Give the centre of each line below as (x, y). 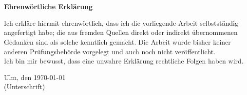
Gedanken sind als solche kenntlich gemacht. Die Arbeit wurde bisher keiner (117, 41)
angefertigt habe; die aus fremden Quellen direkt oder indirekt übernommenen (121, 32)
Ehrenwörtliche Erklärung (48, 7)
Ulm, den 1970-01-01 (35, 77)
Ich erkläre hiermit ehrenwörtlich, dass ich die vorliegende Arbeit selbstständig (121, 23)
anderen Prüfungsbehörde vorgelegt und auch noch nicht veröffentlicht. (110, 51)
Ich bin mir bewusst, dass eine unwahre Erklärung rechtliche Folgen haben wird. (124, 61)
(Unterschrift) (25, 87)
